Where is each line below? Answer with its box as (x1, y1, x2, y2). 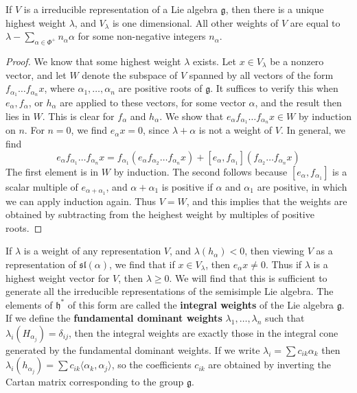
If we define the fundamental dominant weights (5, 311, 222, 325)
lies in (5, 108, 30, 123)
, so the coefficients (111, 357, 192, 372)
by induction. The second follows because (113, 164, 288, 178)
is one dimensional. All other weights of (112, 15, 279, 29)
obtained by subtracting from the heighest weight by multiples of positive (5, 207, 314, 222)
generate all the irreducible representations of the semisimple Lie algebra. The (5, 284, 334, 298)
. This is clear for (42, 108, 115, 123)
